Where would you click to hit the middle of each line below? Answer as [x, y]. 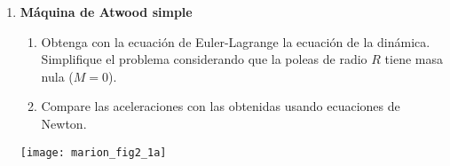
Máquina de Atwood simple [106, 12]
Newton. [64, 123]
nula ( [57, 76]
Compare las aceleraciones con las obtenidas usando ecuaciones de [221, 106]
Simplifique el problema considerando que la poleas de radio [204, 59]
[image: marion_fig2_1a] [93, 152]
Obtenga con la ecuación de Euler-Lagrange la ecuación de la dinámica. [236, 41]
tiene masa [414, 59]
